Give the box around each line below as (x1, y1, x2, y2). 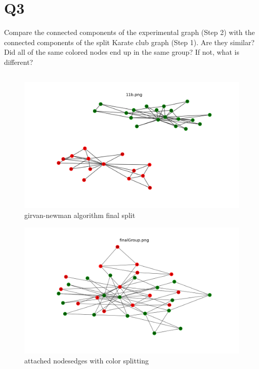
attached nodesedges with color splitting (24, 355, 149, 365)
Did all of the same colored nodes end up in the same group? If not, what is (4, 47, 239, 57)
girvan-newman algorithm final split (24, 209, 136, 220)
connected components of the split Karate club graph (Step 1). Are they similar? (4, 36, 255, 47)
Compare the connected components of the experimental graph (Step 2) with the (4, 27, 255, 38)
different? (4, 56, 33, 67)
